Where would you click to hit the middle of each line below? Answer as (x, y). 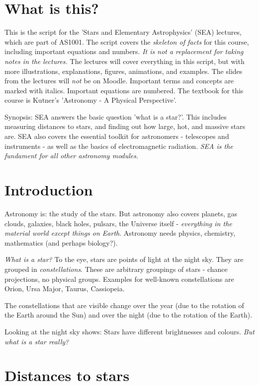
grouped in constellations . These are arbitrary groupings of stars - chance (116, 269)
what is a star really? (37, 341)
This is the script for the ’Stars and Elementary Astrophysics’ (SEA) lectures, (123, 32)
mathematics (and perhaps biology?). (61, 242)
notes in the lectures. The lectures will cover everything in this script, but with (125, 61)
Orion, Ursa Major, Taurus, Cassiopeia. (65, 289)
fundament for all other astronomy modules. (72, 156)
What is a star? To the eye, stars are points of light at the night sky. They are (124, 259)
